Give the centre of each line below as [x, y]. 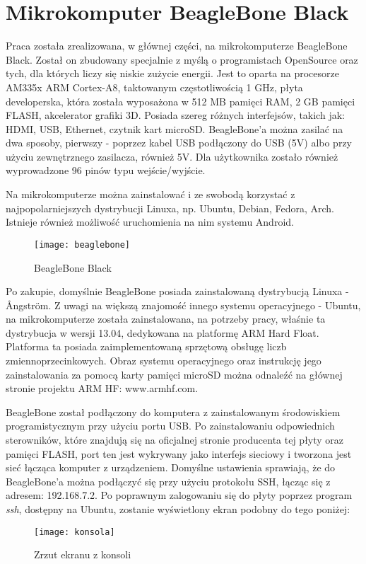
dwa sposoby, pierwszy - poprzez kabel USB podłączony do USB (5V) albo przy [179, 143]
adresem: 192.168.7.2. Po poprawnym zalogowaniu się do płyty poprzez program [179, 495]
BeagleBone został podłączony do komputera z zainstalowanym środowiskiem [173, 412]
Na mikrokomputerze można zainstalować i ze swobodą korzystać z [150, 194]
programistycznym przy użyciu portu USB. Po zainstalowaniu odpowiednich [170, 426]
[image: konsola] [75, 532]
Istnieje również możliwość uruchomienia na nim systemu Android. [150, 222]
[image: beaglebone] [82, 244]
